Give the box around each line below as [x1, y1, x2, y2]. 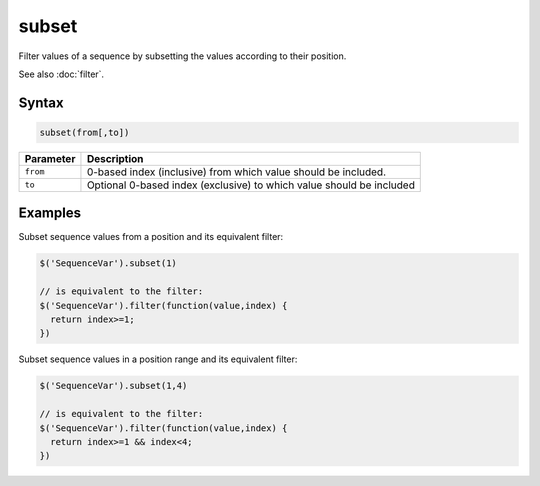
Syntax [18, 94, 64, 111]
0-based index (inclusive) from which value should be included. [86, 165, 387, 179]
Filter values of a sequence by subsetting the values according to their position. [18, 50, 347, 62]
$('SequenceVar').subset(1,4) [39, 380, 188, 392]
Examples [18, 205, 82, 222]
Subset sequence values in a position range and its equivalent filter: [18, 353, 298, 365]
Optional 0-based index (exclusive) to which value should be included [86, 178, 415, 192]
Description [86, 151, 144, 165]
